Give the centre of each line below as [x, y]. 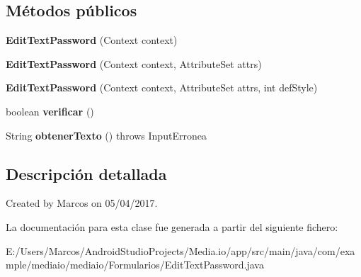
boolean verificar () [50, 111]
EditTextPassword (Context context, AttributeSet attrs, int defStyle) [162, 87]
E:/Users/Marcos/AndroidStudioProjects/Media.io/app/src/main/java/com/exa [180, 250]
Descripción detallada [86, 173]
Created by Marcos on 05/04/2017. [82, 203]
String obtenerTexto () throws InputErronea [106, 135]
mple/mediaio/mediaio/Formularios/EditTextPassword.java [135, 265]
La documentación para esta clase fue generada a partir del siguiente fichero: [172, 226]
